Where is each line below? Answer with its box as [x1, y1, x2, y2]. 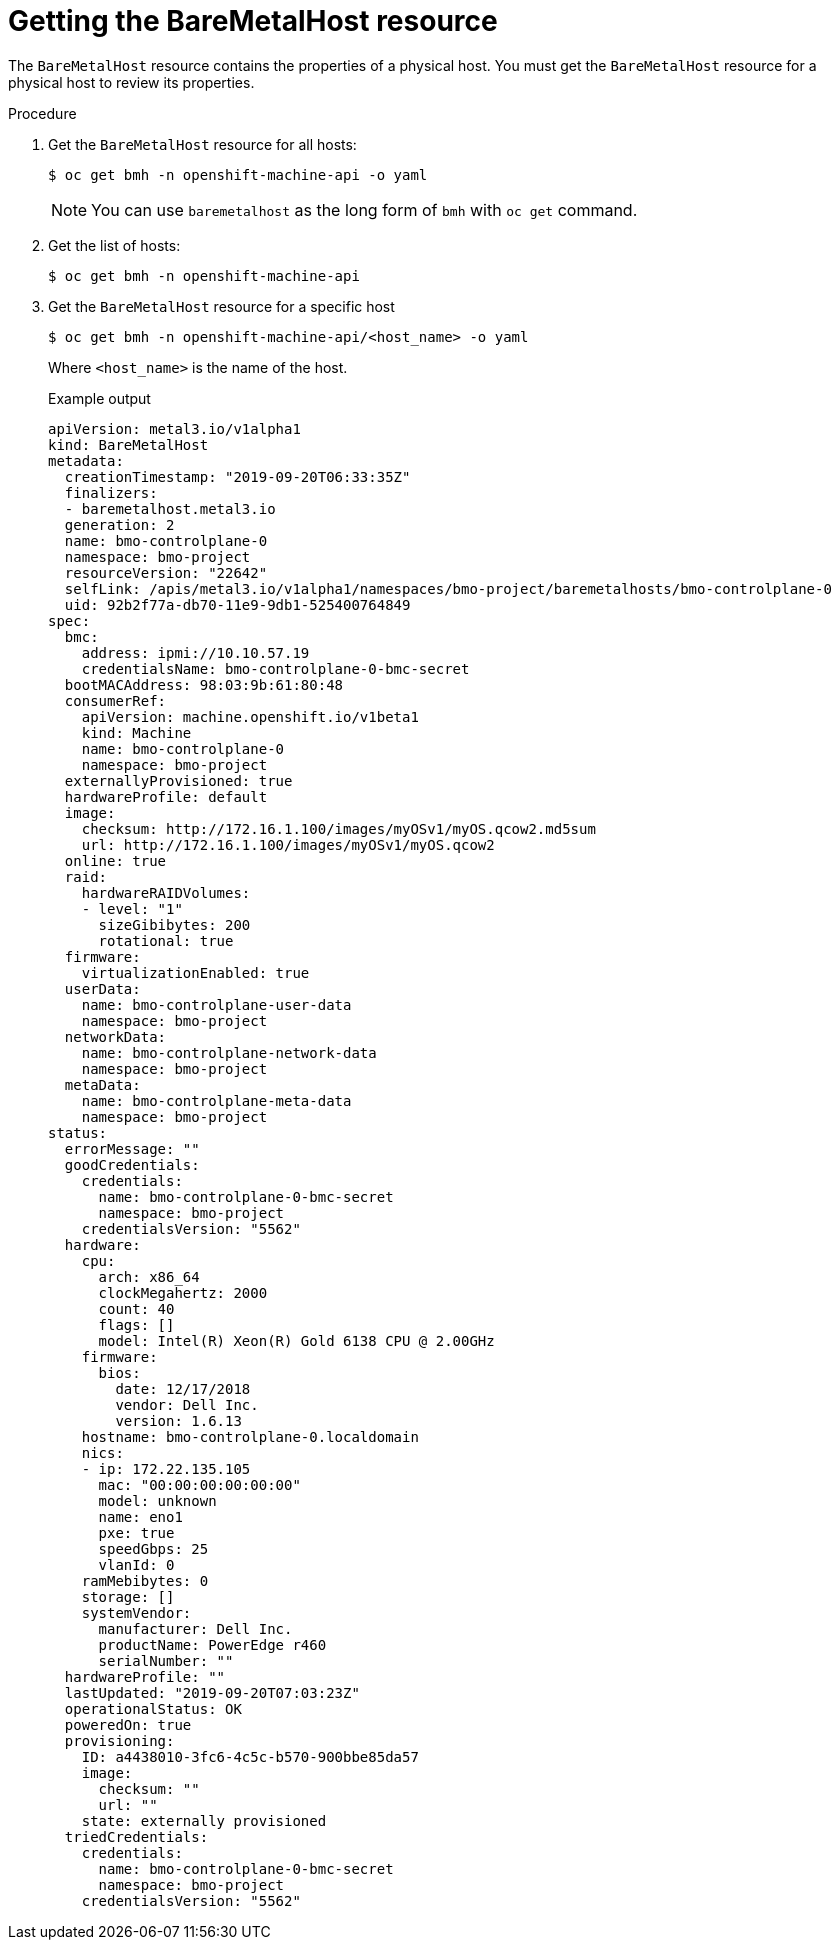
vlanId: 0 [98, 1556, 175, 1573]
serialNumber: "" [98, 1652, 234, 1669]
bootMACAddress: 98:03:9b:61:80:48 [64, 676, 344, 693]
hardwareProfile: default [64, 788, 268, 805]
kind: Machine [81, 724, 192, 741]
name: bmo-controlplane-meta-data [81, 1092, 352, 1109]
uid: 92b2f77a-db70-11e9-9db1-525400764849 [64, 596, 411, 613]
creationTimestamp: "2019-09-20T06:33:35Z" [64, 468, 411, 485]
